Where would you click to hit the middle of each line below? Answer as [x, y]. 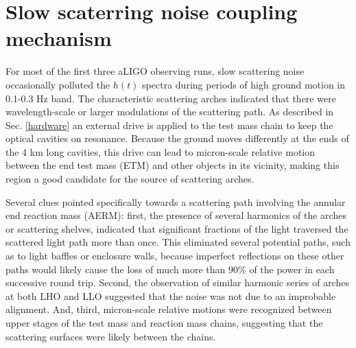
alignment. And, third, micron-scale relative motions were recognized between [169, 309]
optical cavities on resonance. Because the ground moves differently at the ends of [177, 138]
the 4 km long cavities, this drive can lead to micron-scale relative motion [161, 151]
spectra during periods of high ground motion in [244, 84]
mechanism [59, 38]
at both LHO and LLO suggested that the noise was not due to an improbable [171, 295]
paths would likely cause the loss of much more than [116, 269]
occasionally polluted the [58, 84]
